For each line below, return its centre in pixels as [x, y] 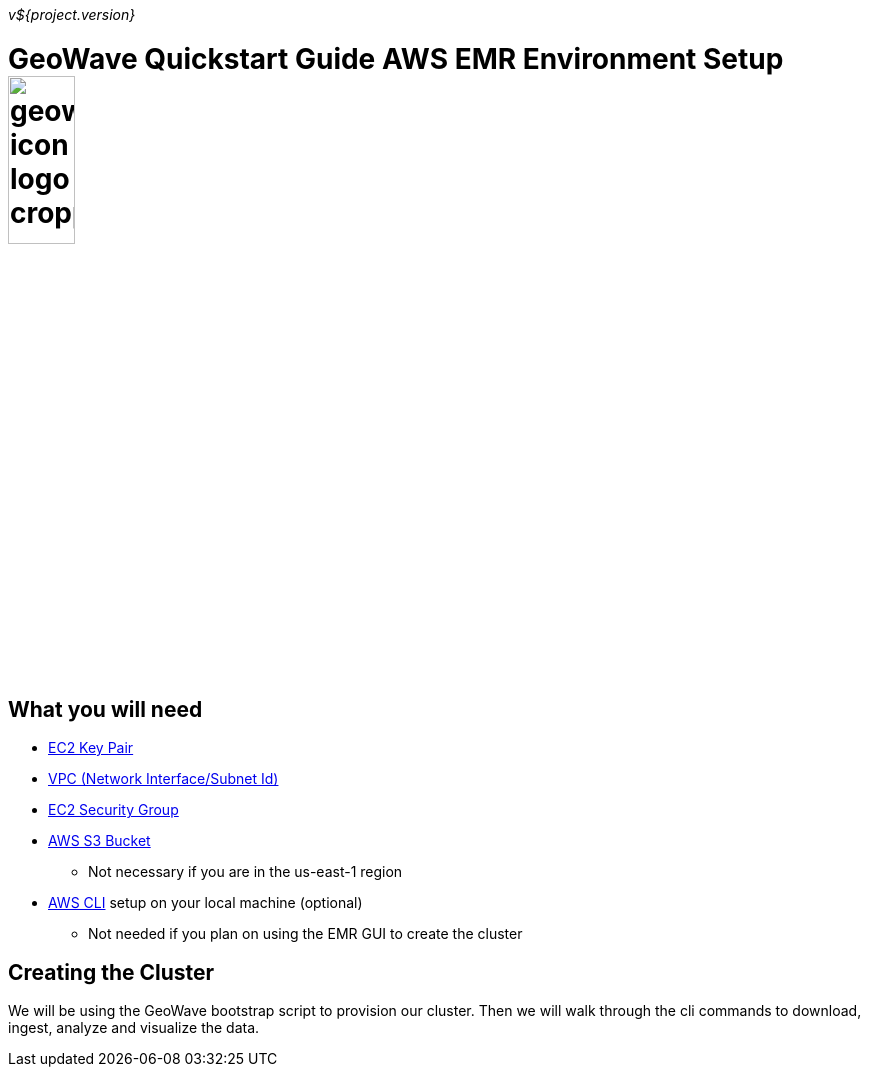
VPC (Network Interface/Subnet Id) [163, 779]
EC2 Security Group [113, 810]
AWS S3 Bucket [99, 841]
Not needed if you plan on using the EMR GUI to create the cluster [305, 934]
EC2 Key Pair [91, 748]
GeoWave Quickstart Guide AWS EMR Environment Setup [396, 58]
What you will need [105, 710]
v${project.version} [72, 14]
